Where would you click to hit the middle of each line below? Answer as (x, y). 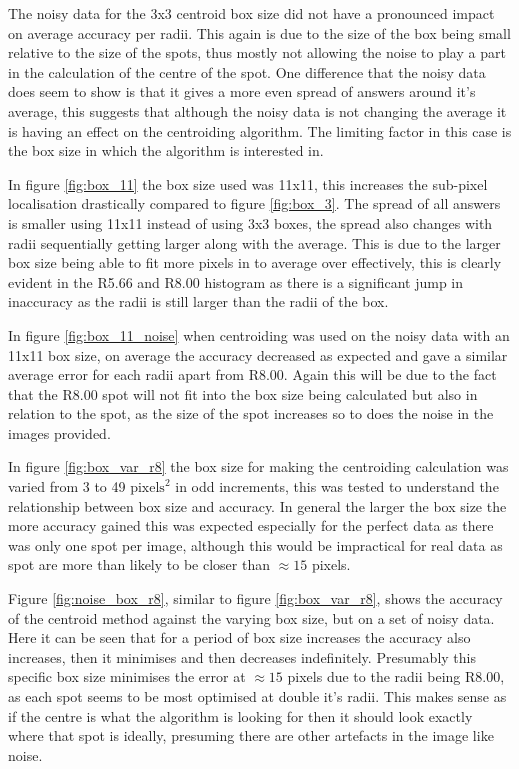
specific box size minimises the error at (127, 676)
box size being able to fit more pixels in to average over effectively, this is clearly (255, 262)
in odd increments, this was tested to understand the (337, 486)
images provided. (59, 432)
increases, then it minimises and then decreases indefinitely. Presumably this (242, 656)
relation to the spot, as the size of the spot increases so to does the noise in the (251, 413)
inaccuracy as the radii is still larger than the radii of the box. (198, 301)
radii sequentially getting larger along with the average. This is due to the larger (254, 242)
